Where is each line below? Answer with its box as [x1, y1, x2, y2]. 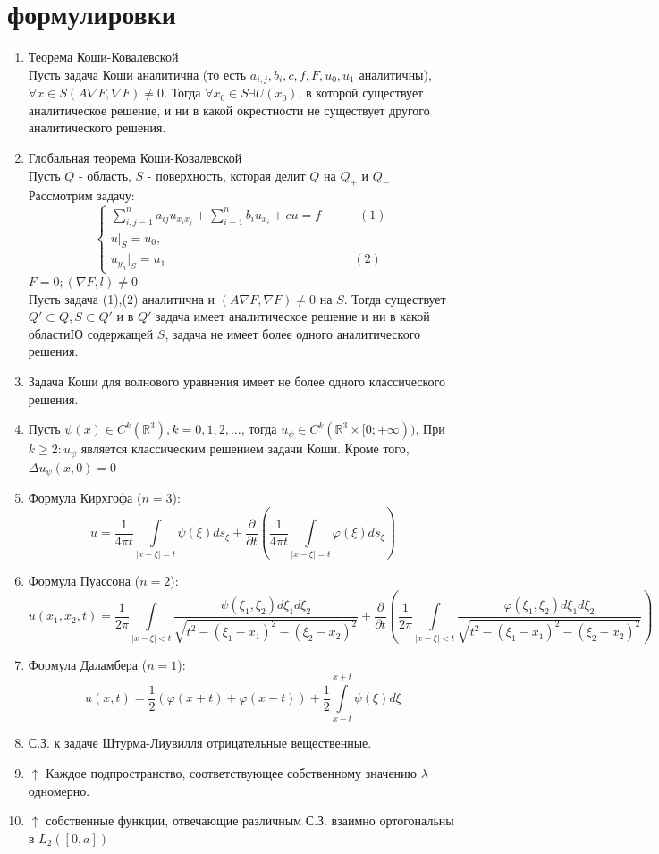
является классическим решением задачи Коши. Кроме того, [80, 439, 410, 458]
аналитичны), [359, 64, 432, 83]
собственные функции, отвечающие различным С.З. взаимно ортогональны [46, 811, 454, 830]
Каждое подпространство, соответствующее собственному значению [46, 764, 418, 782]
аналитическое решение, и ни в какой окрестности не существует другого [28, 100, 430, 119]
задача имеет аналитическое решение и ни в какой [156, 307, 430, 326]
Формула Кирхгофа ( [28, 488, 142, 507]
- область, [79, 165, 131, 184]
